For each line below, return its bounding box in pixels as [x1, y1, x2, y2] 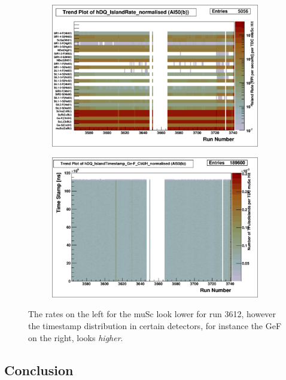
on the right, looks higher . [28, 331, 123, 343]
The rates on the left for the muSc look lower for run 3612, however [28, 308, 276, 320]
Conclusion [4, 360, 74, 379]
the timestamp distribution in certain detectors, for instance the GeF [28, 319, 282, 332]
